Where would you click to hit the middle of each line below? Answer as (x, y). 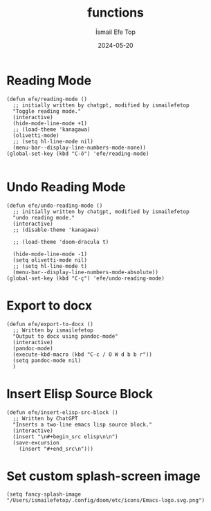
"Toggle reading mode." (47, 111)
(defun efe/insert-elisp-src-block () (62, 412)
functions (116, 13)
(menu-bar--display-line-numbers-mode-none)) (80, 147)
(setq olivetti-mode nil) (50, 260)
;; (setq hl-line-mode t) (50, 266)
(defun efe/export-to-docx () (50, 324)
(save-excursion (36, 442)
